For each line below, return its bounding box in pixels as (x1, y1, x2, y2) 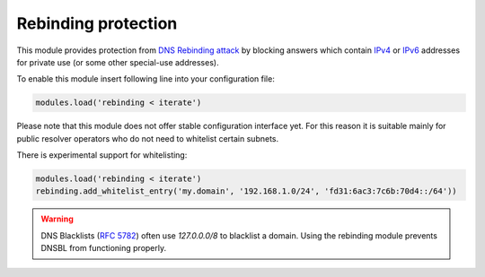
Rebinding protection (16, 13, 178, 33)
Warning (40, 213, 74, 224)
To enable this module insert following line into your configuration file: (16, 74, 276, 84)
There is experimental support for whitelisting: (16, 150, 188, 160)
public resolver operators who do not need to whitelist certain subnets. (16, 133, 278, 143)
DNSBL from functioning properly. (40, 243, 166, 254)
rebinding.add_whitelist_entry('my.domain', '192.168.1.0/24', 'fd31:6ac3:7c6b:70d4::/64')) (35, 186, 457, 196)
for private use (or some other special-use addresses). (16, 56, 219, 67)
